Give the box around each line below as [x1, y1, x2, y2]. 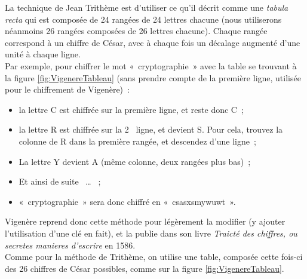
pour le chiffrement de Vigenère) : [5, 83, 130, 96]
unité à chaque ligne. [5, 48, 81, 60]
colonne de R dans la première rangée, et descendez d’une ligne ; [19, 134, 256, 147]
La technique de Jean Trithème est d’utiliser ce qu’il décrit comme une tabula [5, 1, 288, 13]
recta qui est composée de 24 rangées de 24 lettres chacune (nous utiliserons [5, 13, 282, 25]
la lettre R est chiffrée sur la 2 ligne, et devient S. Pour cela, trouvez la [19, 123, 283, 136]
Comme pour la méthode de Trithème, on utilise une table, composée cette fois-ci [5, 250, 303, 263]
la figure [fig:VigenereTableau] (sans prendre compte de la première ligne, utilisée [5, 71, 301, 84]
